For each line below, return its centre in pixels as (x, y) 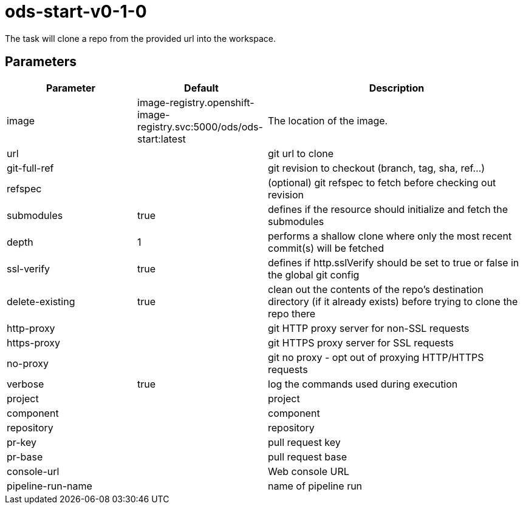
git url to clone (301, 153)
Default (201, 88)
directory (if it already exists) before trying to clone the (393, 301)
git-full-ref (30, 168)
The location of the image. (328, 120)
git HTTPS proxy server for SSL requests (361, 342)
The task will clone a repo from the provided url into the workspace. (140, 38)
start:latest (162, 139)
